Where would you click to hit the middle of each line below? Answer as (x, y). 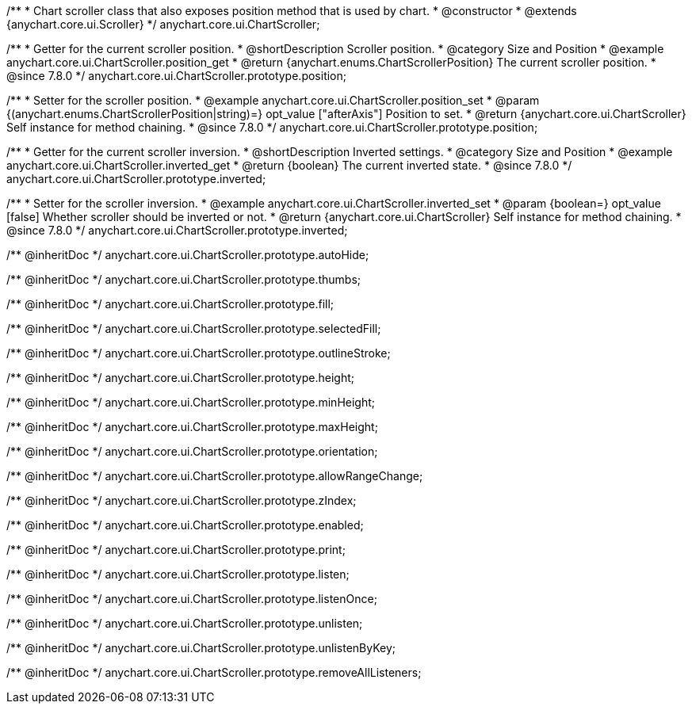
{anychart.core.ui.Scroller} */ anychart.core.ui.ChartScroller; (163, 24)
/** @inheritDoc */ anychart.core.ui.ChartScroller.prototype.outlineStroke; (199, 353)
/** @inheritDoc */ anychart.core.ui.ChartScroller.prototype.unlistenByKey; (201, 648)
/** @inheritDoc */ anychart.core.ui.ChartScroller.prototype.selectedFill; (194, 328)
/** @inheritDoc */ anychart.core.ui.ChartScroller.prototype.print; (176, 550)
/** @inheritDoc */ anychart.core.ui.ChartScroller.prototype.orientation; (192, 451)
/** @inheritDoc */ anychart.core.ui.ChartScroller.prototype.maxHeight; (192, 427)
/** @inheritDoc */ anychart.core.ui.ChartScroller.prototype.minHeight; (191, 402)
